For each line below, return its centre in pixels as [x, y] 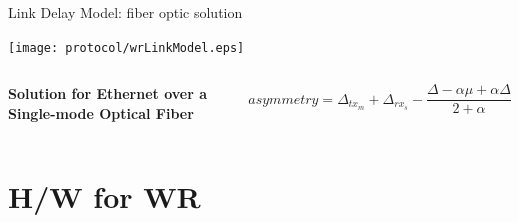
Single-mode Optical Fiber [101, 112]
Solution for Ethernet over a [108, 93]
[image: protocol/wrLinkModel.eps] [126, 47]
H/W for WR [104, 195]
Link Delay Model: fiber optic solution [125, 12]
